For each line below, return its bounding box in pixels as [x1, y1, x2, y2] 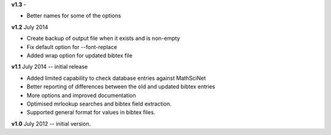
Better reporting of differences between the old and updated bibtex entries [26, 83, 216, 90]
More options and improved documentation [26, 91, 136, 99]
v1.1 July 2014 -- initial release [11, 63, 88, 71]
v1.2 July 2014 [11, 23, 48, 31]
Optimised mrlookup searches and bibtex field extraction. [26, 100, 172, 107]
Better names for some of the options [26, 12, 121, 20]
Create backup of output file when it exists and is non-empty [26, 34, 180, 42]
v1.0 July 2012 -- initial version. [11, 120, 91, 127]
